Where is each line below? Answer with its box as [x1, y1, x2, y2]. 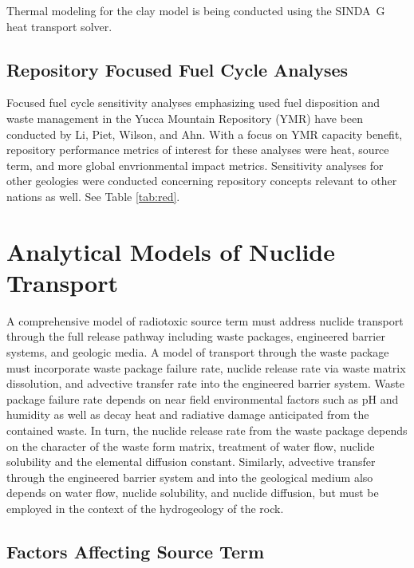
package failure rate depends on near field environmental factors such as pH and [6, 390, 399, 407]
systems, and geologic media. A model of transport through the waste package [6, 344, 389, 361]
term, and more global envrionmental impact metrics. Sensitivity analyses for [6, 156, 384, 173]
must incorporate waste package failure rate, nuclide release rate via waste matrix [6, 359, 406, 376]
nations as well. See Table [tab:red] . [6, 187, 180, 204]
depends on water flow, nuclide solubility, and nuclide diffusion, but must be [6, 484, 379, 501]
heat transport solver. [6, 18, 112, 34]
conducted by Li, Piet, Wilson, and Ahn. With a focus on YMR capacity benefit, [6, 125, 403, 142]
